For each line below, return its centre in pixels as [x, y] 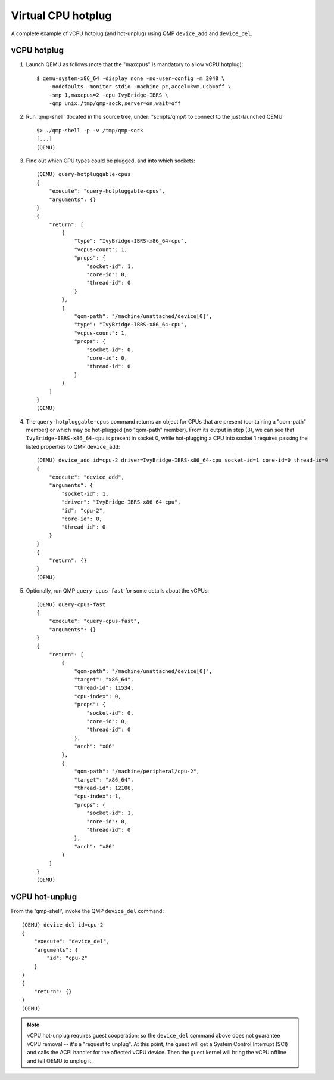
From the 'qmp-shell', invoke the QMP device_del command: [87, 911]
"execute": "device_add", [87, 477]
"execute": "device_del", [72, 942]
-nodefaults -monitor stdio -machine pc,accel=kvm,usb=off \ [140, 87]
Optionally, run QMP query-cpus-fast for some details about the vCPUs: [118, 591]
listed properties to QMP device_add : [73, 446]
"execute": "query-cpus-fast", [94, 621]
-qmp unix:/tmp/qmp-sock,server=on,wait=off [115, 104]
